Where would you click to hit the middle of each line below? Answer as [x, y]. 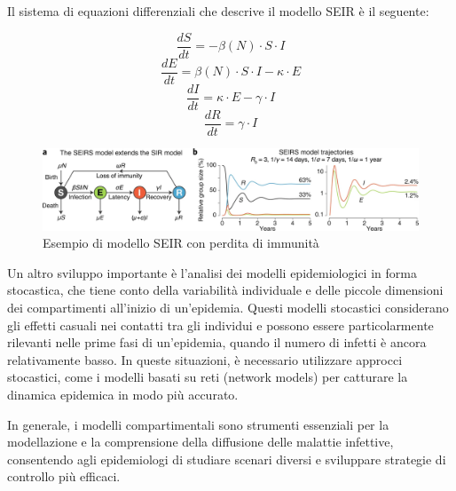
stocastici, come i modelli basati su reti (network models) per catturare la [208, 377]
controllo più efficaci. [64, 476]
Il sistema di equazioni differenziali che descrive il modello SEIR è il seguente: [218, 11]
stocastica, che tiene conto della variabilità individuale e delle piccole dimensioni [225, 290]
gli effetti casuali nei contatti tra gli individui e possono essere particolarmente [220, 325]
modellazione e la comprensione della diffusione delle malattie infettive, [200, 442]
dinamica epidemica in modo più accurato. [123, 394]
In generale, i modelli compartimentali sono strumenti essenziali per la [198, 424]
